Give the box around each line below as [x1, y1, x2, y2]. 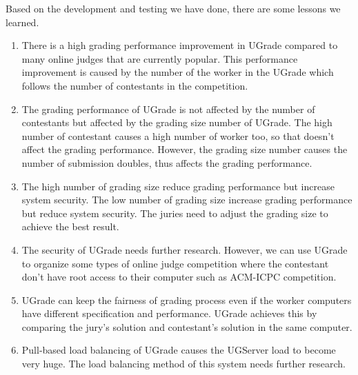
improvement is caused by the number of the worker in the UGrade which [21, 65, 334, 79]
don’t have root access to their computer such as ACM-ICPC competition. [21, 270, 337, 284]
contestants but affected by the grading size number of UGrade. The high [21, 115, 332, 130]
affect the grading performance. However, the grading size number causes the [21, 142, 348, 156]
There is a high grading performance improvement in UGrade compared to [21, 38, 338, 52]
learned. [6, 14, 39, 29]
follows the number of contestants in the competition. [21, 78, 248, 92]
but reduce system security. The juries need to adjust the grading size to [21, 205, 328, 220]
